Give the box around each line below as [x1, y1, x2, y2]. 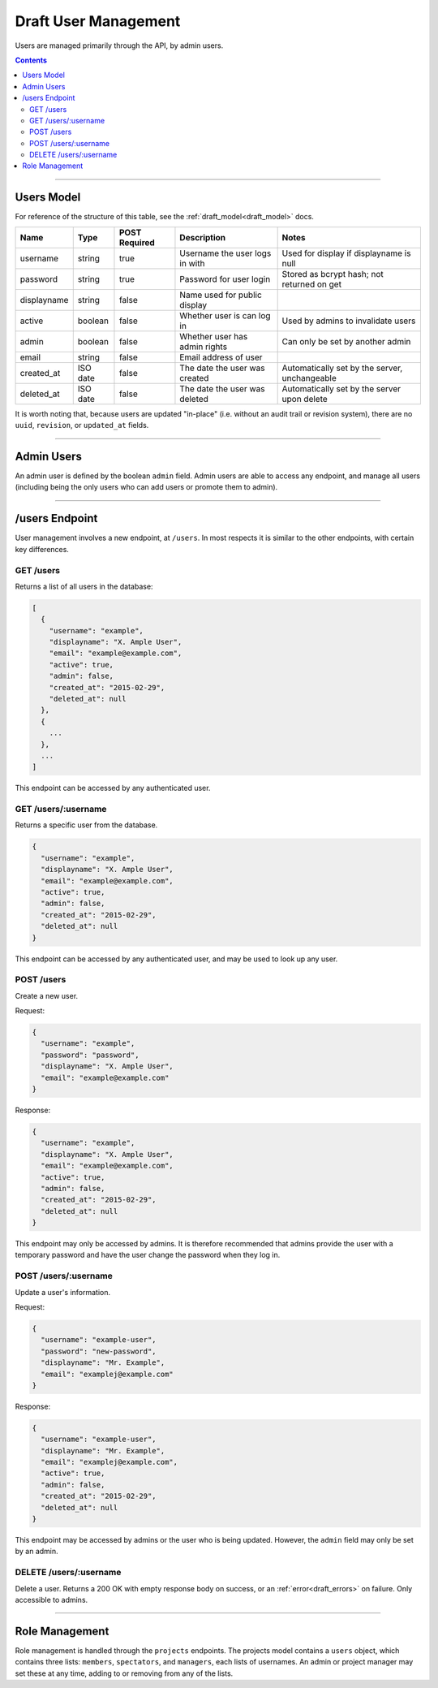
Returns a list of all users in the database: [15, 581, 153, 591]
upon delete [281, 393, 328, 404]
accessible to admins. [15, 1595, 88, 1604]
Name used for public [179, 289, 263, 300]
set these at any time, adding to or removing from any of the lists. [15, 1669, 234, 1678]
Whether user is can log [179, 309, 271, 321]
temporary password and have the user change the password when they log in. [15, 1250, 281, 1260]
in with [179, 257, 205, 269]
